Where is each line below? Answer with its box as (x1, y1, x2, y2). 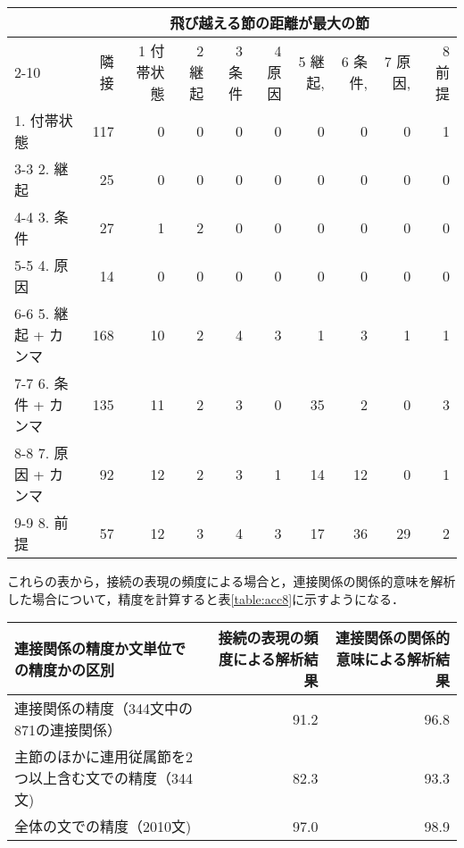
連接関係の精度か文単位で (14, 638, 186, 659)
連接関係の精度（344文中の (14, 698, 194, 719)
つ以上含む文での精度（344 (14, 768, 194, 789)
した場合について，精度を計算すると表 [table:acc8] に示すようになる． (7, 589, 405, 608)
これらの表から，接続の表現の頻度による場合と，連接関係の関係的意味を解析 (7, 572, 456, 590)
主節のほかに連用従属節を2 (14, 746, 194, 768)
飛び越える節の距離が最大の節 (170, 13, 370, 33)
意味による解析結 (336, 649, 450, 670)
